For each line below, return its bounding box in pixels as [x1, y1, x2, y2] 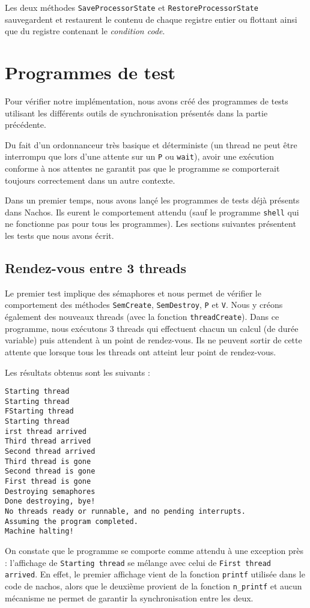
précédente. [5, 118, 46, 131]
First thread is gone [5, 477, 91, 486]
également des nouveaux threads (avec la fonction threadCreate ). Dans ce [5, 310, 279, 323]
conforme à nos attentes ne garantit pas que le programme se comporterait [5, 162, 280, 174]
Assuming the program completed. [5, 517, 138, 526]
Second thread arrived [5, 447, 96, 456]
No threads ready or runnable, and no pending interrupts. [5, 507, 246, 516]
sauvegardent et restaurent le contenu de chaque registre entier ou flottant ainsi [5, 13, 297, 25]
